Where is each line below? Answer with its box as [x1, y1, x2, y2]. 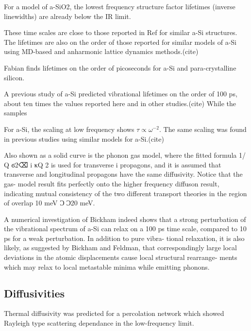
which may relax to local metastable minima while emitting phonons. [4, 261, 210, 272]
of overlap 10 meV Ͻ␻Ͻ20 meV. [4, 198, 95, 208]
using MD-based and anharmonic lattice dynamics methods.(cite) [4, 46, 199, 56]
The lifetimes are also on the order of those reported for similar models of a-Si [4, 37, 236, 47]
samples [4, 108, 27, 118]
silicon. [4, 72, 25, 82]
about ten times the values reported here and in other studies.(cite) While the [4, 98, 236, 108]
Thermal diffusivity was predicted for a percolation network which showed [4, 308, 224, 318]
